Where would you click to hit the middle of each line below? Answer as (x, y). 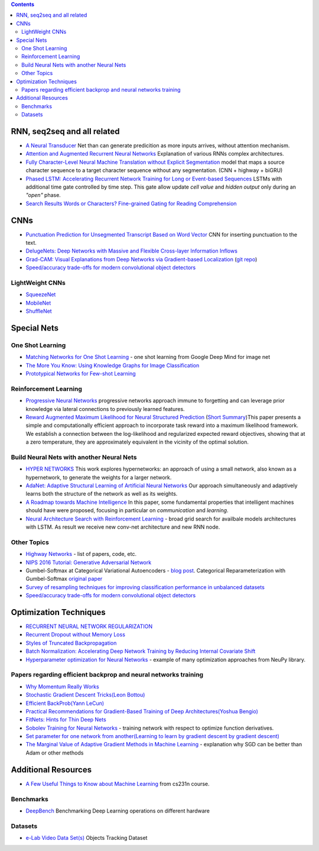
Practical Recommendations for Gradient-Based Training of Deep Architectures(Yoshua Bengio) (142, 711)
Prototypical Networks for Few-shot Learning (81, 374)
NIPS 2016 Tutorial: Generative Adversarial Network (89, 562)
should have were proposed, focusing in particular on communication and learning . (127, 510)
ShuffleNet (39, 311)
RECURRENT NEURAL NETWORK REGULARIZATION (89, 626)
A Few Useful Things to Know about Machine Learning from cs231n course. (118, 784)
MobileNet (38, 303)
